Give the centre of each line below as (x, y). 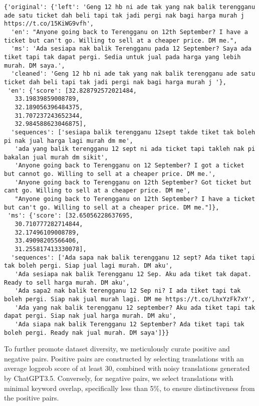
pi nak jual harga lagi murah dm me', (69, 141)
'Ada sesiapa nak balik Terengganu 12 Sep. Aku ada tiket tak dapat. (133, 274)
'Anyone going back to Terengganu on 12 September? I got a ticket (129, 166)
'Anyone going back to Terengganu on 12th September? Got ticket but (133, 182)
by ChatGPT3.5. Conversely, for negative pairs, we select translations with (119, 378)
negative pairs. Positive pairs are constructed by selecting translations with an (124, 358)
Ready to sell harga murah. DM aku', (67, 282)
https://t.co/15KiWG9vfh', (49, 24)
